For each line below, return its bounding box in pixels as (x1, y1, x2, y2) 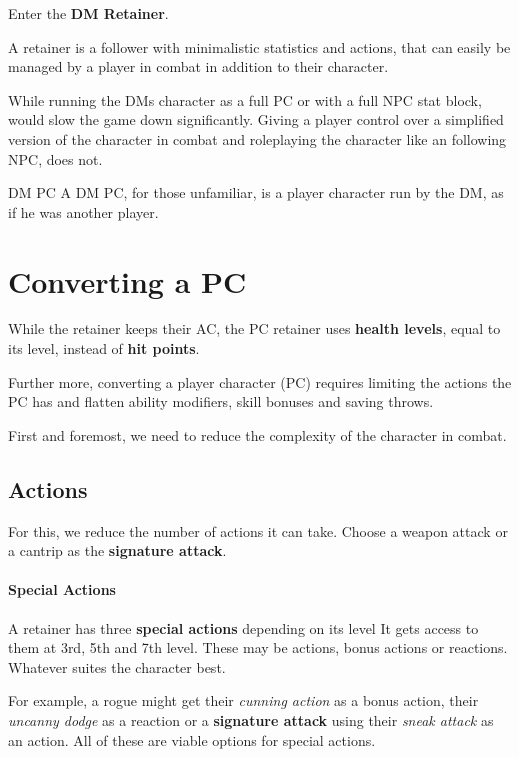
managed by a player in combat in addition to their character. (8, 56, 389, 77)
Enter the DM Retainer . (8, 3, 169, 23)
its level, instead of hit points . (8, 338, 200, 359)
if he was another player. (8, 201, 159, 222)
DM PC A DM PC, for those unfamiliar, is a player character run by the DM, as (8, 182, 504, 203)
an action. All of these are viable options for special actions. (8, 729, 376, 750)
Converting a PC (8, 260, 247, 301)
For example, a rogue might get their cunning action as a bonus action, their (8, 690, 479, 711)
